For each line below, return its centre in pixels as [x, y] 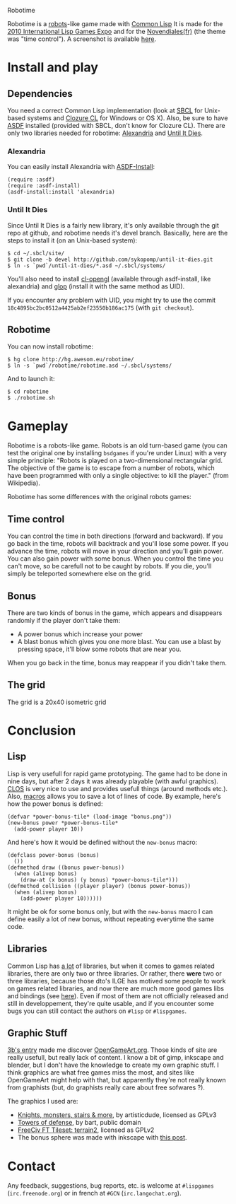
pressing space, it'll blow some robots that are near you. [99, 649]
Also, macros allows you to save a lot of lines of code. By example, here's [114, 796]
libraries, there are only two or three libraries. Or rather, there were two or [115, 973]
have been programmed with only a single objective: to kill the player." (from [118, 476]
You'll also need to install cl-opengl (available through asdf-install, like [109, 279]
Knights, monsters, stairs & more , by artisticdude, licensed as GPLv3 [117, 1115]
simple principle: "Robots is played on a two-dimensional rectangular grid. [115, 461]
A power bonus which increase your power [80, 634]
